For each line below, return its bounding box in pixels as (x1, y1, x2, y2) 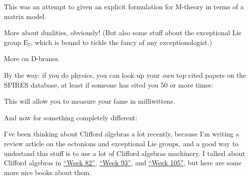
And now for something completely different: (4, 112, 138, 122)
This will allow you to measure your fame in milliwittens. (4, 96, 175, 106)
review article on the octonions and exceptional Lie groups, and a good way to (4, 138, 239, 148)
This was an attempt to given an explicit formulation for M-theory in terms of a (4, 1, 244, 11)
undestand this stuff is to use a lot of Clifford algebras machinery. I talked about (4, 148, 245, 158)
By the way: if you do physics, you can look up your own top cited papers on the (4, 69, 246, 80)
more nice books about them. (4, 167, 92, 177)
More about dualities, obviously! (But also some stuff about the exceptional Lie (4, 27, 242, 38)
